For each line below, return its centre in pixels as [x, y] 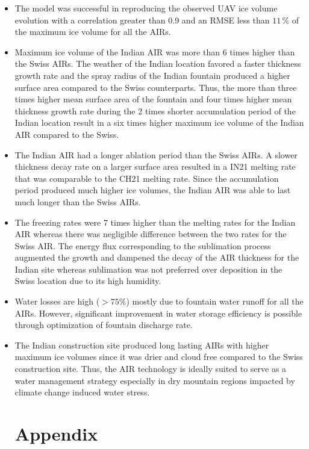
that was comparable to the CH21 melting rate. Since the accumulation [147, 178]
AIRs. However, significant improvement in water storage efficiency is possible [158, 313]
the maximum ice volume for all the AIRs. [93, 32]
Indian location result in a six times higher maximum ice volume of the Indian [159, 122]
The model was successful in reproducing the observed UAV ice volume [146, 8]
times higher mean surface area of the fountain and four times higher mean [153, 99]
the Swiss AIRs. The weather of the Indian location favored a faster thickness [158, 63]
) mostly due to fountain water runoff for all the [215, 301]
